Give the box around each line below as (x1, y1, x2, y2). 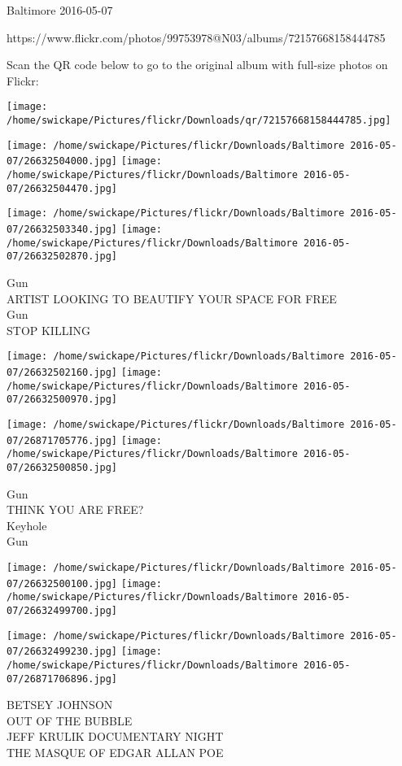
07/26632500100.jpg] (7, 577, 118, 590)
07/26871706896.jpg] (7, 672, 118, 685)
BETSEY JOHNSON (7, 696, 113, 713)
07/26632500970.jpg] (7, 394, 118, 406)
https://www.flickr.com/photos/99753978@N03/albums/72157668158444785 (7, 28, 386, 46)
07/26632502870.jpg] (7, 250, 118, 263)
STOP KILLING (7, 321, 90, 338)
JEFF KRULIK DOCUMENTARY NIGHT (7, 728, 224, 745)
